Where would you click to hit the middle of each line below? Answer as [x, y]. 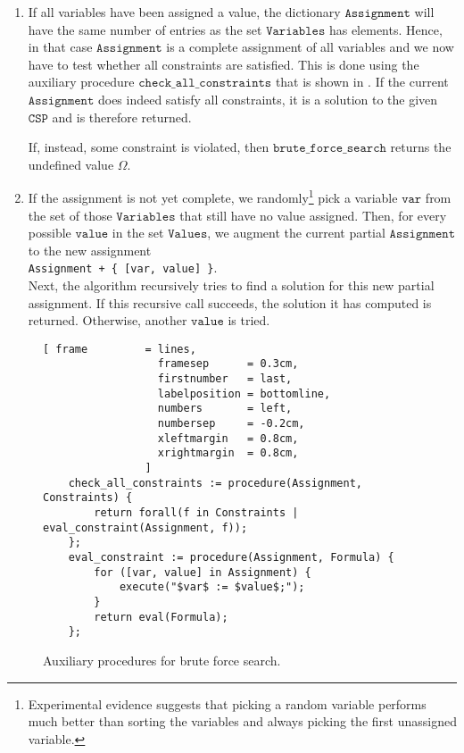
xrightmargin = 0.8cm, [228, 453]
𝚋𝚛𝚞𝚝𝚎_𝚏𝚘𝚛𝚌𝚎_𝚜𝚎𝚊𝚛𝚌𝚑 [329, 149]
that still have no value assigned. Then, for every [313, 215]
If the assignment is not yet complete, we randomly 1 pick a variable [213, 196]
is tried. [249, 320]
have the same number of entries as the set [145, 29]
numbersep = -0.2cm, [231, 424]
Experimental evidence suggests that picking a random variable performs [227, 703]
